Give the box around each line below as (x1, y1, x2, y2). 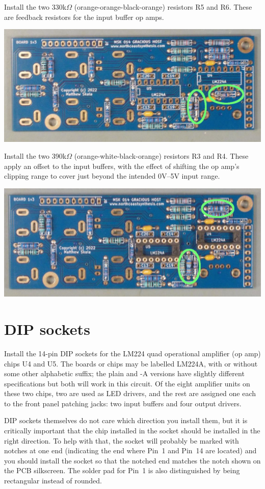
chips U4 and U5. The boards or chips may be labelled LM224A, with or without (4, 358, 258, 369)
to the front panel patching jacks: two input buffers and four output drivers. (4, 398, 242, 408)
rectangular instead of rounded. (4, 475, 102, 486)
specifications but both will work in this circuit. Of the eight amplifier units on (4, 378, 250, 388)
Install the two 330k (4, 2, 67, 12)
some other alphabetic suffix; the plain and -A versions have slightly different (4, 368, 245, 379)
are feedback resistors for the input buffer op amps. (4, 11, 164, 22)
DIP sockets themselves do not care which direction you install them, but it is (4, 415, 248, 426)
